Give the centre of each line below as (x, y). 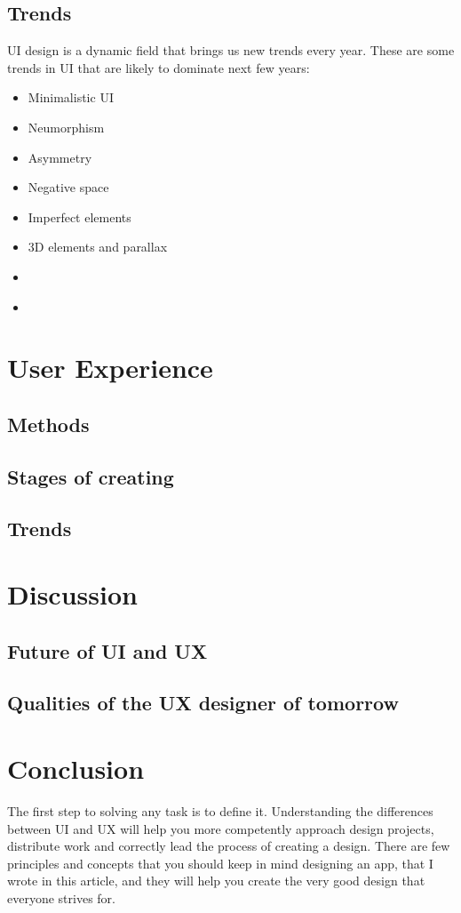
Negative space (68, 187)
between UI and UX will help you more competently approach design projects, (221, 828)
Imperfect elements (79, 216)
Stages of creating (91, 476)
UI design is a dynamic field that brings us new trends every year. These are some (231, 50)
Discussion (72, 594)
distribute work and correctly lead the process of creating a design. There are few (229, 846)
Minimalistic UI (71, 97)
